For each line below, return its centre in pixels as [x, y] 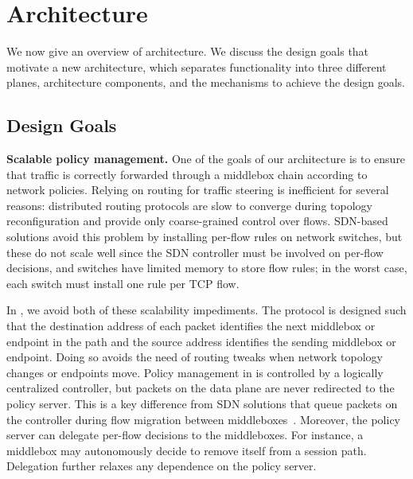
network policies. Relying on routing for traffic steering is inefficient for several [198, 190]
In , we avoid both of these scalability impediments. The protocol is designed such [206, 310]
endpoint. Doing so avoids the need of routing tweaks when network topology [195, 357]
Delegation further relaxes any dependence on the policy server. [162, 466]
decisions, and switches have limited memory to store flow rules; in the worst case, [207, 268]
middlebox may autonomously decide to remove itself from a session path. [187, 450]
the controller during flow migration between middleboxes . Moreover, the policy [203, 419]
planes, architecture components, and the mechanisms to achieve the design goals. [206, 82]
